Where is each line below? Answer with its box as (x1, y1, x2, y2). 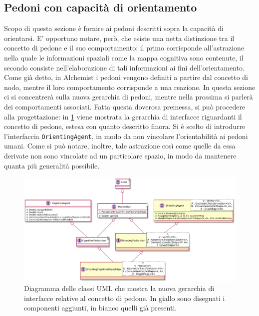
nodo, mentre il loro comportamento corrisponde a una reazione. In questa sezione (4, 81, 256, 92)
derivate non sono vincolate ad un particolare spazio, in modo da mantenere (4, 150, 237, 160)
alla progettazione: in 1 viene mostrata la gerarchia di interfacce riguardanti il (4, 111, 242, 121)
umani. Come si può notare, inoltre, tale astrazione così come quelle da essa (4, 140, 236, 151)
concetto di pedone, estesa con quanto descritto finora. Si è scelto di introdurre (4, 121, 246, 131)
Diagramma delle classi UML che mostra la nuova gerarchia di (24, 283, 215, 293)
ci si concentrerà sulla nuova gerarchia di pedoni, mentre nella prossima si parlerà (4, 91, 253, 102)
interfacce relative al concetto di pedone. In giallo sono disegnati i (24, 292, 225, 303)
